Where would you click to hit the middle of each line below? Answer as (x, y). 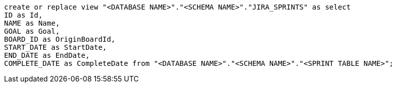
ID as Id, (23, 15)
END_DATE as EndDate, (47, 55)
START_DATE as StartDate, (56, 47)
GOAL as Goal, (32, 31)
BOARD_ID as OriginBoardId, (60, 39)
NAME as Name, (32, 23)
